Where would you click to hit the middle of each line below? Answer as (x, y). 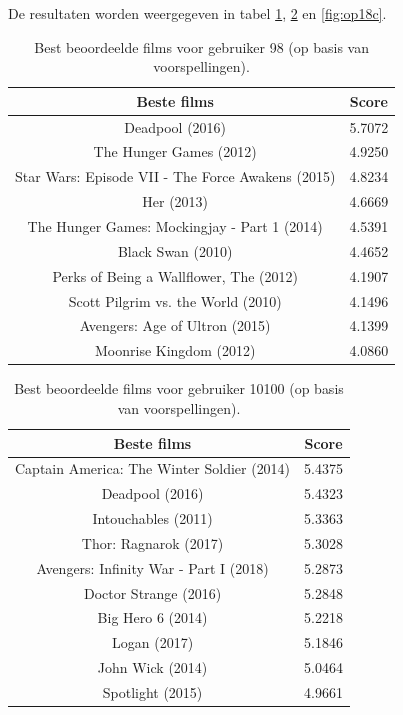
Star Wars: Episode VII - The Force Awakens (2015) (175, 176)
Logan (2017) (152, 642)
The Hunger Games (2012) (175, 151)
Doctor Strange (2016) (152, 592)
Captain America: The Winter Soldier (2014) (153, 468)
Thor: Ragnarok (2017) (152, 542)
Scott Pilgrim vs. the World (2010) (175, 300)
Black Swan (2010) (175, 250)
